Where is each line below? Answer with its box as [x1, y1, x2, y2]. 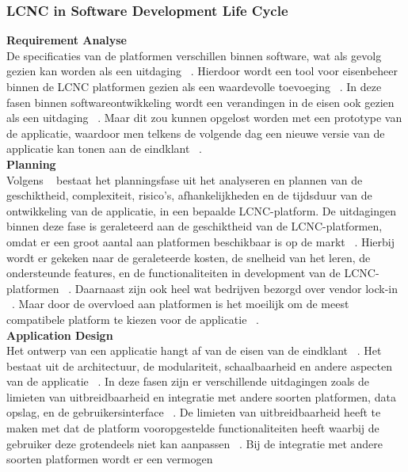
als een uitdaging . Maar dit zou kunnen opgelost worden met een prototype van [6, 109, 402, 126]
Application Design [6, 326, 113, 343]
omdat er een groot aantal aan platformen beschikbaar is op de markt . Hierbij [6, 233, 395, 249]
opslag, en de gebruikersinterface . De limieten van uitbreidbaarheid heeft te [6, 404, 381, 421]
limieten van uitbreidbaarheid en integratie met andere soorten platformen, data [6, 388, 396, 405]
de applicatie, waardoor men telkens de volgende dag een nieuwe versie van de [6, 124, 385, 141]
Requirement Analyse [6, 32, 127, 48]
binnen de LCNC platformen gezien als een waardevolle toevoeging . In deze [6, 78, 382, 94]
